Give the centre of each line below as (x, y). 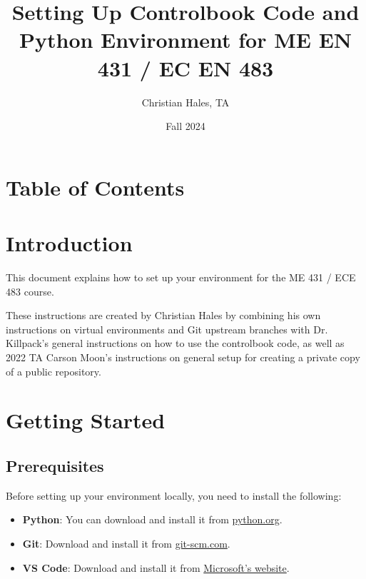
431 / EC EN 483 (185, 67)
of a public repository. (54, 371)
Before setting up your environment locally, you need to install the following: (174, 495)
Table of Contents (95, 187)
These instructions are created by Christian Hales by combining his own (163, 315)
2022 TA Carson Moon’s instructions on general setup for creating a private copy (183, 357)
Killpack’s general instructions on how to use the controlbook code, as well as (175, 343)
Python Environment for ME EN (185, 40)
